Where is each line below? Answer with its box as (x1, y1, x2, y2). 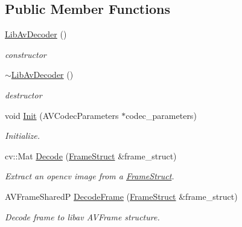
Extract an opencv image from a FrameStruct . (5, 170, 174, 182)
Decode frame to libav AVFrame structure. (5, 210, 160, 223)
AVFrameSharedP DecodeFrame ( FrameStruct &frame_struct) (5, 190, 238, 202)
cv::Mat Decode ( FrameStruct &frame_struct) (5, 149, 177, 162)
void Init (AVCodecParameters (5, 109, 119, 121)
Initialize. (5, 129, 40, 142)
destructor (5, 88, 42, 101)
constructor (5, 48, 46, 60)
